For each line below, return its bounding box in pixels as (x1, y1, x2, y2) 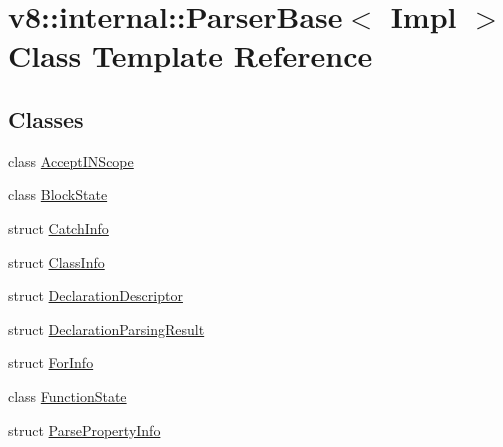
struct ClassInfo (8, 251, 105, 272)
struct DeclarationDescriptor (8, 285, 183, 306)
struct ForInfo (8, 352, 94, 373)
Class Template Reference (8, 35, 373, 76)
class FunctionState (8, 385, 127, 406)
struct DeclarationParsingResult (8, 318, 205, 339)
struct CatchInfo (8, 217, 109, 238)
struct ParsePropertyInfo (8, 419, 161, 440)
